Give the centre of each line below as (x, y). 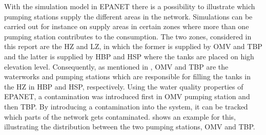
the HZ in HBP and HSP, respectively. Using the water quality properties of (124, 86)
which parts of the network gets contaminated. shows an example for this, (120, 116)
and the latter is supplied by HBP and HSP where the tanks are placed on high (129, 56)
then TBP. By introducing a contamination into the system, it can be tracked (126, 106)
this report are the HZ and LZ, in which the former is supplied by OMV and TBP (133, 46)
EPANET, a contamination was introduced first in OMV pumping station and (127, 96)
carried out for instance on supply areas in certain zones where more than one (127, 26)
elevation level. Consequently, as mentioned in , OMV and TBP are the (116, 66)
